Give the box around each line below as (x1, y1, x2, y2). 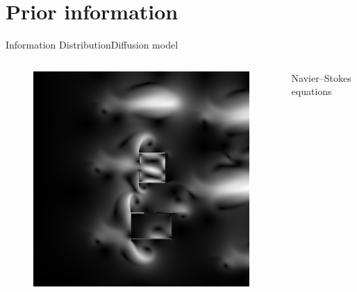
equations (291, 84, 332, 98)
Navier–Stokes (291, 70, 351, 85)
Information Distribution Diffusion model (6, 37, 178, 52)
